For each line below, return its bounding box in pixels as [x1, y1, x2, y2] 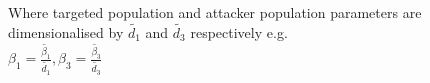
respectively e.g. [190, 21, 288, 42]
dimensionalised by [8, 21, 124, 42]
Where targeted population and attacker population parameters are [8, 2, 422, 22]
